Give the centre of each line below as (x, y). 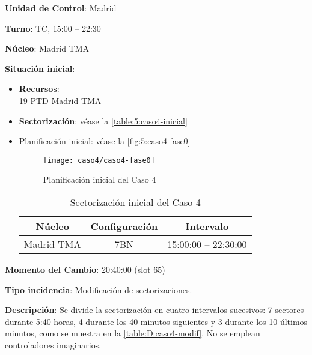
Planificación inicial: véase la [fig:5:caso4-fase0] (105, 141)
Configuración (124, 226)
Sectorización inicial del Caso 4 (135, 202)
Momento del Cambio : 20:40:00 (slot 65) (85, 269)
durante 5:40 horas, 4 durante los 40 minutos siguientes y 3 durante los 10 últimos (156, 321)
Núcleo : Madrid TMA (47, 48)
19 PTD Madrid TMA (60, 100)
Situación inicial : (40, 68)
